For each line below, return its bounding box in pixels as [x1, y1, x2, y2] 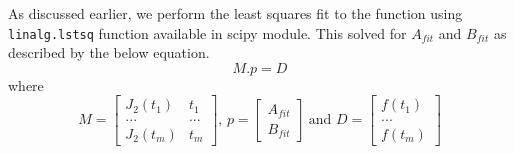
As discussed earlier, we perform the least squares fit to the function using [8, 3, 463, 23]
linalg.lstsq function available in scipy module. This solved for [8, 22, 407, 43]
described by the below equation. [8, 42, 210, 63]
